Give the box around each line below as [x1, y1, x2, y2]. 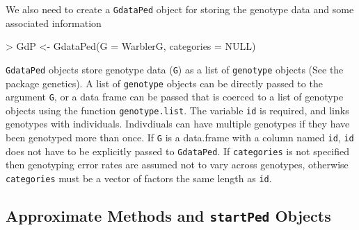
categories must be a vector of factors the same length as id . [6, 170, 272, 185]
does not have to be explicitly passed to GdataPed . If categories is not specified [6, 143, 350, 158]
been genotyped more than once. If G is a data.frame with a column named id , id [6, 130, 354, 145]
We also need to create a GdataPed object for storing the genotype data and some [6, 2, 354, 16]
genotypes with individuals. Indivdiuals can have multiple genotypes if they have [6, 116, 350, 131]
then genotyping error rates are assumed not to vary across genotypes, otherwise [6, 157, 349, 172]
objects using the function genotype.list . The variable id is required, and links [6, 103, 349, 117]
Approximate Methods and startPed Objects [6, 205, 331, 227]
